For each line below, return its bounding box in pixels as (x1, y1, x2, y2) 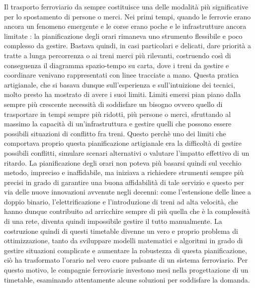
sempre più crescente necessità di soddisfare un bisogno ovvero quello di (4, 98, 223, 109)
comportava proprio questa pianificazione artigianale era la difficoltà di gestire (4, 138, 242, 148)
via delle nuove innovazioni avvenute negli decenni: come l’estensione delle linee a (4, 187, 252, 197)
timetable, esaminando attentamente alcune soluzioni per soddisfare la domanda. (4, 274, 250, 285)
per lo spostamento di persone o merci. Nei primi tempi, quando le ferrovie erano (4, 11, 251, 21)
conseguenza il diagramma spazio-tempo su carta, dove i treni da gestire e (4, 60, 229, 70)
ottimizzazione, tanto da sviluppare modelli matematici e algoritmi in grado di (4, 235, 243, 246)
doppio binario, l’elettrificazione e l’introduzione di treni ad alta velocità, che (4, 196, 238, 206)
